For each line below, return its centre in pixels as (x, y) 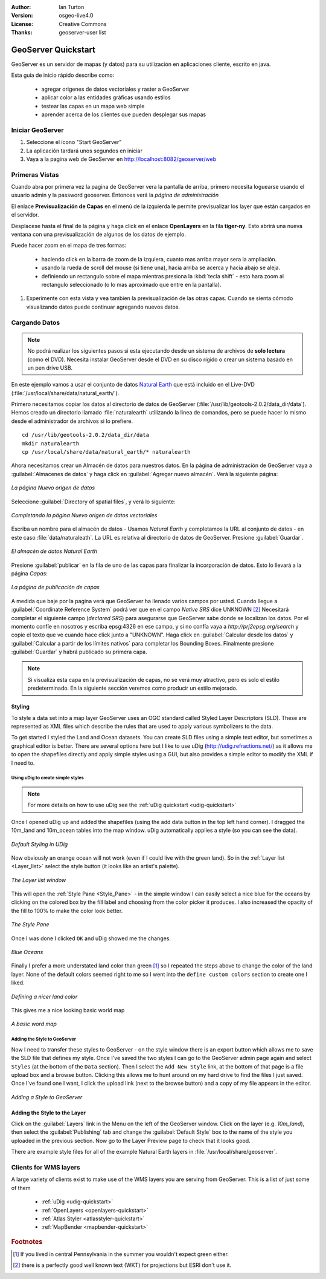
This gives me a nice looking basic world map (68, 1010)
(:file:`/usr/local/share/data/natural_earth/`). (65, 393)
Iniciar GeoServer (37, 130)
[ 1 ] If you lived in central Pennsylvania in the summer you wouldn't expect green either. (121, 1254)
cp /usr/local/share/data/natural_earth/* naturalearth (106, 452)
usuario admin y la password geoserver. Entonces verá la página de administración (115, 195)
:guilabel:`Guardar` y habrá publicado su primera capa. (79, 652)
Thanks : (22, 33)
